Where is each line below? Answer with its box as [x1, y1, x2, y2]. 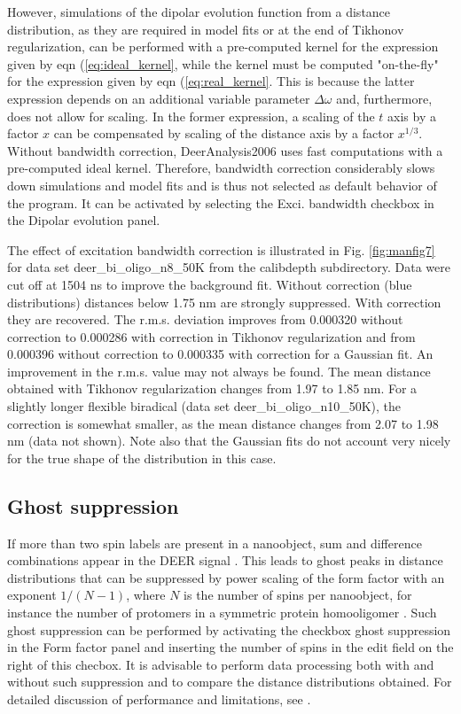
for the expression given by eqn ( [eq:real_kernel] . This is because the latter [7, 72, 415, 90]
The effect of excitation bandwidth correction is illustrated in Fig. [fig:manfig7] [7, 240, 435, 259]
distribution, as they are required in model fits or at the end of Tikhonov [7, 19, 404, 38]
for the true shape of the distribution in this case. [7, 448, 277, 467]
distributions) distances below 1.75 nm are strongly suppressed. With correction [7, 292, 441, 311]
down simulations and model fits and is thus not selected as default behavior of [7, 175, 437, 194]
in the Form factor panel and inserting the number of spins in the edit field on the [7, 638, 454, 656]
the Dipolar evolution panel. [7, 211, 160, 229]
